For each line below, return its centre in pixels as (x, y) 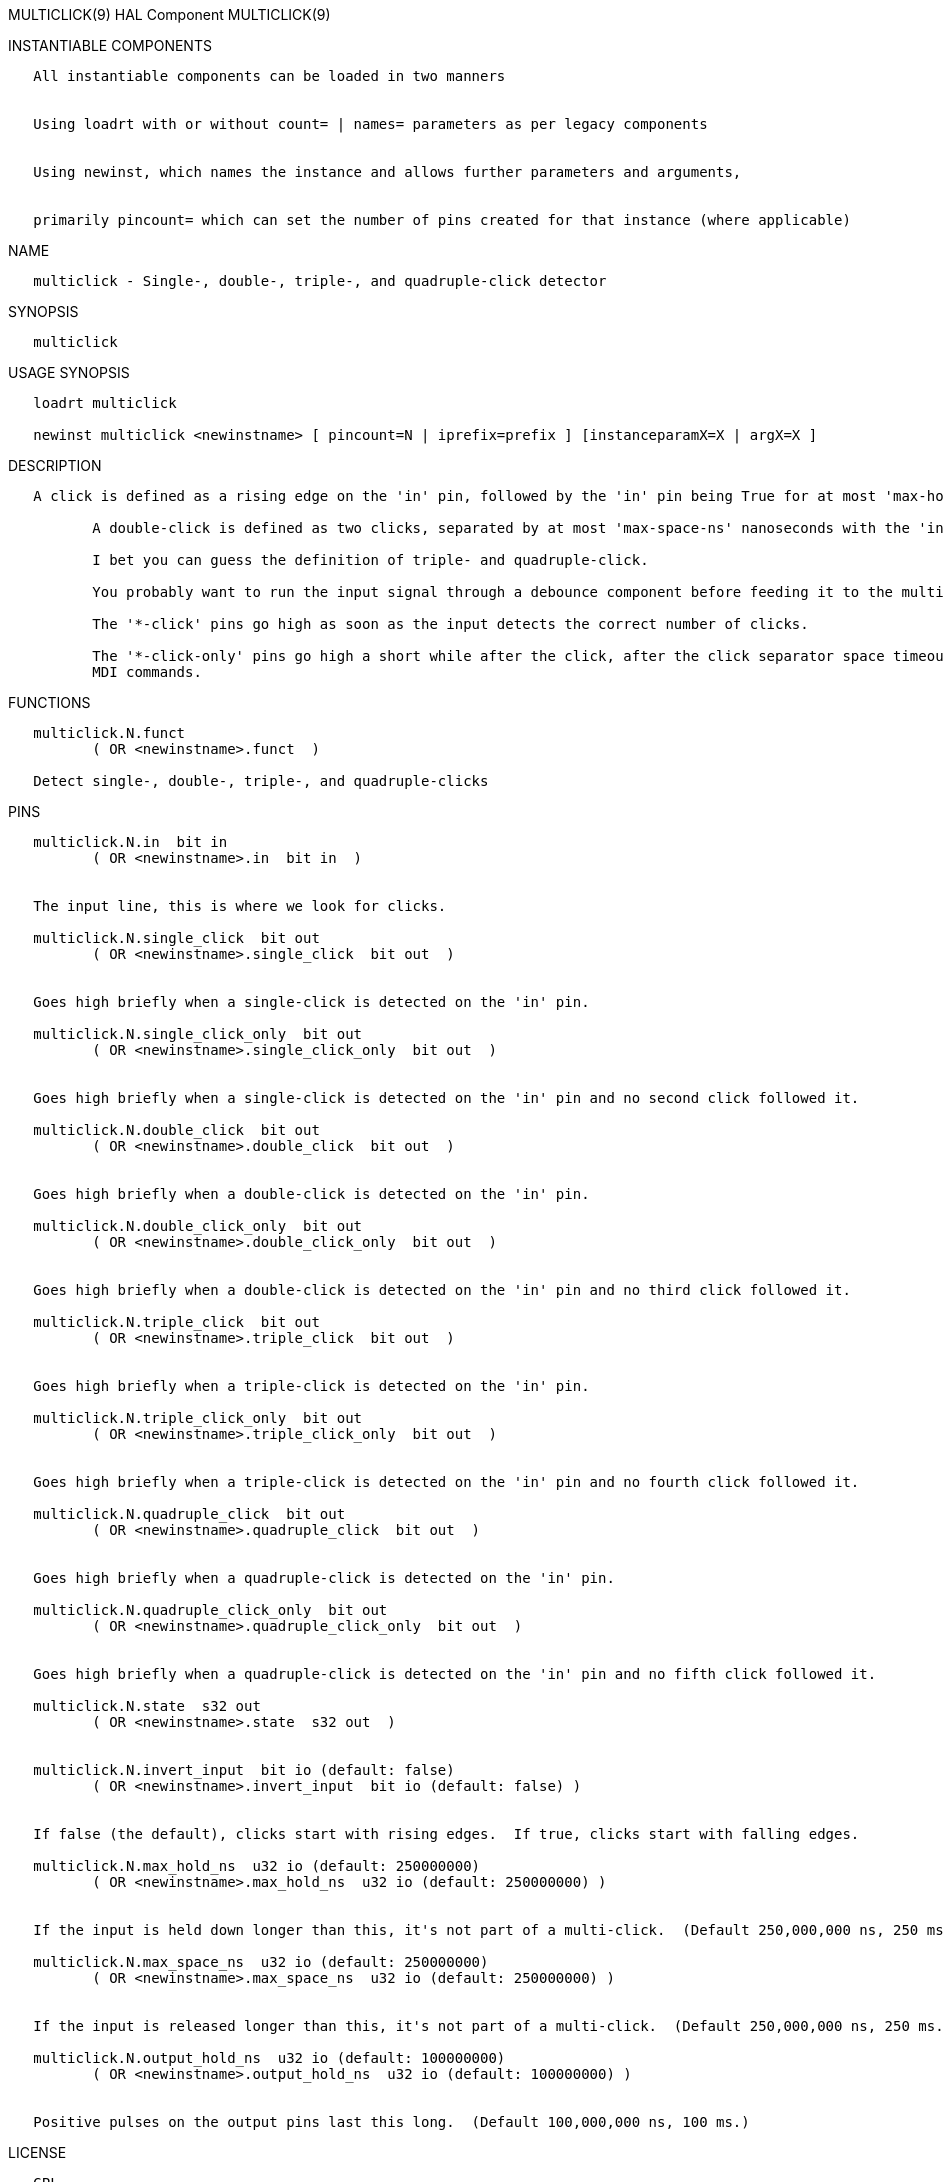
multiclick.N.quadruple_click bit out (189, 1514)
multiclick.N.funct (109, 733)
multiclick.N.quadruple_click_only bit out (210, 1610)
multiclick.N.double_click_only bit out (198, 1226)
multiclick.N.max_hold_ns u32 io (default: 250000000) (257, 1866)
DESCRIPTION (55, 465)
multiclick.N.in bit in (130, 842)
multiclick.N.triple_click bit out (176, 1322)
